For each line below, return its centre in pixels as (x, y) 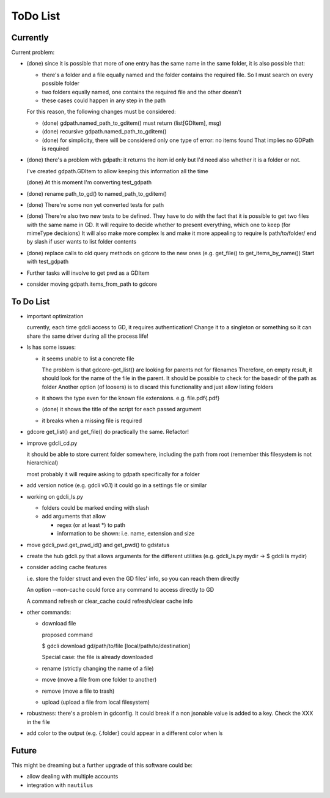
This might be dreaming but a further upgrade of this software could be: (102, 766)
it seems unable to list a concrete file (88, 359)
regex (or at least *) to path (91, 525)
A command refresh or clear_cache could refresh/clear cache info (110, 601)
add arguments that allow (74, 516)
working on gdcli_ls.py (55, 496)
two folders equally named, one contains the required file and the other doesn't (141, 92)
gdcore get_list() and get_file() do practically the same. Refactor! (108, 432)
